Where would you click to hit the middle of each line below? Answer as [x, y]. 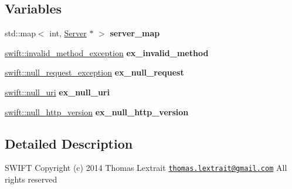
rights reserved [31, 179]
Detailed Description [69, 143]
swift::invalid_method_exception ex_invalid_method [107, 52]
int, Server [68, 33]
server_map [135, 33]
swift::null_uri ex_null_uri [57, 92]
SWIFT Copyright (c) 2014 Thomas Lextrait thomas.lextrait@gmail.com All [146, 168]
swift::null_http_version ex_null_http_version [97, 111]
